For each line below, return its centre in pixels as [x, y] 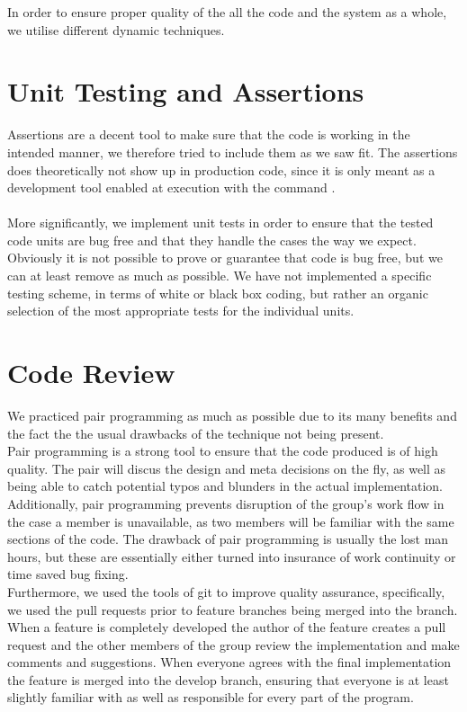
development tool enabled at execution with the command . [171, 187]
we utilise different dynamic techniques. [116, 29]
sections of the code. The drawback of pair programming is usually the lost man [228, 539]
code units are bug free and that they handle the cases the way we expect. [212, 240]
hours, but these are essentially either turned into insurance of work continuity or [232, 556]
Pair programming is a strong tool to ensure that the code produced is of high [223, 451]
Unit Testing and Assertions [186, 91]
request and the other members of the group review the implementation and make [233, 644]
